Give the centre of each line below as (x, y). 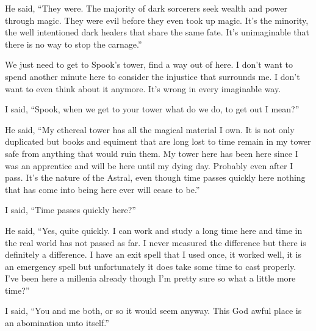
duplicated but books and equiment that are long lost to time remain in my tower (158, 141)
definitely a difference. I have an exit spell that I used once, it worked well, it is (153, 254)
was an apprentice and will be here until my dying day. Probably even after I (149, 165)
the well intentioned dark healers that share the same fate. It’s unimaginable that (157, 32)
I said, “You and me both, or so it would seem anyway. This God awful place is (153, 311)
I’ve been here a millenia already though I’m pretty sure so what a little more (150, 278)
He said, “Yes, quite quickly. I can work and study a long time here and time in (154, 230)
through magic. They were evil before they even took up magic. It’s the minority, (157, 20)
